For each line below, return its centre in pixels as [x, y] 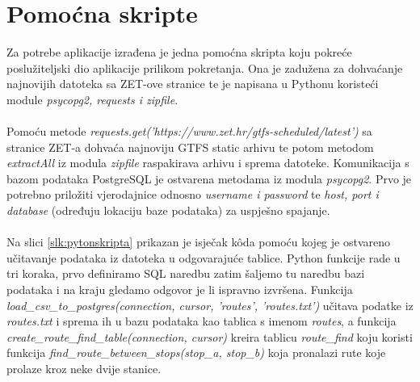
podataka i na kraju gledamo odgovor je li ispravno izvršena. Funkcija [180, 290]
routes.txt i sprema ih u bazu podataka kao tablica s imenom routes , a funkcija [202, 321]
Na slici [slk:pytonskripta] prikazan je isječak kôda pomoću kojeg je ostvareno [198, 242]
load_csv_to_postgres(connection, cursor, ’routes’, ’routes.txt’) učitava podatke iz [210, 305]
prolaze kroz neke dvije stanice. [84, 368]
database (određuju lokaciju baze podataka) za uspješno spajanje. [168, 210]
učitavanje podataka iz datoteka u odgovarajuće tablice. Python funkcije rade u [204, 257]
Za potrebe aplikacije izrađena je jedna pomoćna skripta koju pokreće [179, 52]
